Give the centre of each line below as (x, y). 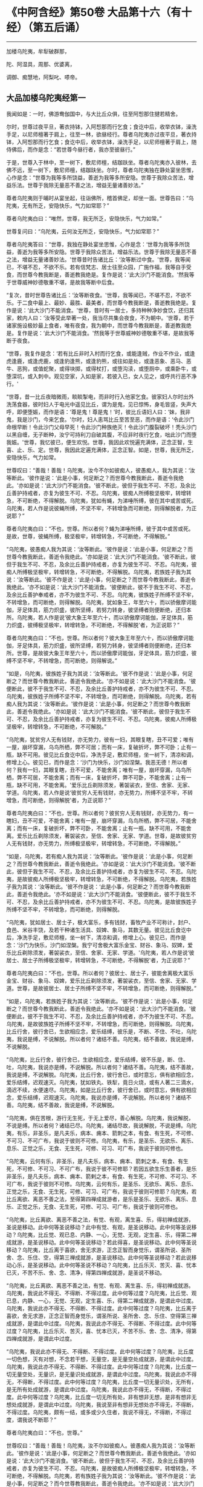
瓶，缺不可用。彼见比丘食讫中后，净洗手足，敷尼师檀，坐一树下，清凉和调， (101, 754)
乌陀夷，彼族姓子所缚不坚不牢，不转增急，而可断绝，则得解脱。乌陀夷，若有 (101, 696)
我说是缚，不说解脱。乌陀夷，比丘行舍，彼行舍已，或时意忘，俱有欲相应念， (101, 1074)
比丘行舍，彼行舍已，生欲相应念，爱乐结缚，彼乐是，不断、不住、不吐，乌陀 (101, 1031)
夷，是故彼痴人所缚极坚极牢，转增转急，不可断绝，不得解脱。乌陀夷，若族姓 (101, 879)
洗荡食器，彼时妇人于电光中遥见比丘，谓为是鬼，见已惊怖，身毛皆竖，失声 (99, 404)
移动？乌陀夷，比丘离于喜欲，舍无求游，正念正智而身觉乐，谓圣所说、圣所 (99, 1250)
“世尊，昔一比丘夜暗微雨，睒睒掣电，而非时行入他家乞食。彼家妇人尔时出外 (100, 396)
